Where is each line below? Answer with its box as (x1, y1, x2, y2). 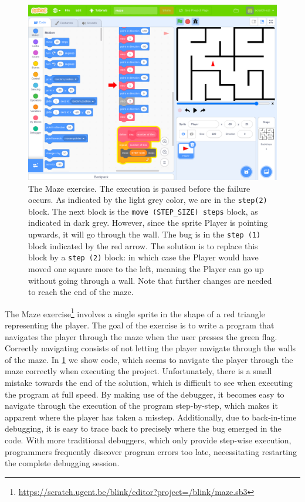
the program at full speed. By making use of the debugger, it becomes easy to (5, 388, 284, 400)
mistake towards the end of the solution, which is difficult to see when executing (5, 376, 293, 388)
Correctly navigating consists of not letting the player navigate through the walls (5, 342, 296, 354)
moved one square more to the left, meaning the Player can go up (28, 262, 264, 274)
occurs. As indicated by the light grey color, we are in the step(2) (28, 194, 267, 206)
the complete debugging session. (5, 457, 120, 469)
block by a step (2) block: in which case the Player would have (28, 251, 259, 263)
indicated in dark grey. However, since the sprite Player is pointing (28, 216, 268, 229)
